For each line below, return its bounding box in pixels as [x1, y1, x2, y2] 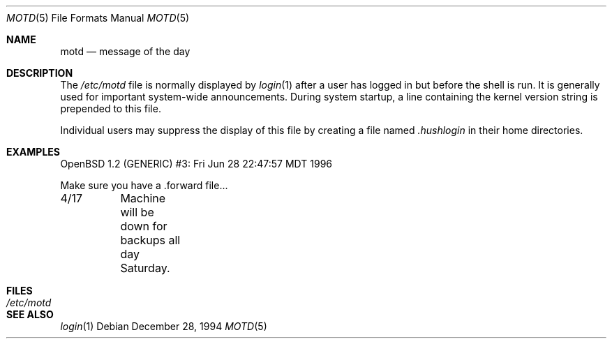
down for [120, 219, 167, 233]
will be [120, 205, 154, 219]
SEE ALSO [6, 308, 54, 320]
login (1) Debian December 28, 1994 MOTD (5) [60, 320, 267, 332]
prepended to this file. [60, 103, 161, 114]
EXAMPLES [6, 146, 60, 158]
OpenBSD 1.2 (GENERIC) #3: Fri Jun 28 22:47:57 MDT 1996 [60, 158, 332, 170]
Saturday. [120, 261, 170, 275]
